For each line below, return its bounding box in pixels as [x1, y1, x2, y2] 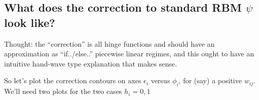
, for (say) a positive [179, 75, 242, 86]
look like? [4, 14, 55, 30]
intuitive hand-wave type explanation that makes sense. [4, 58, 177, 69]
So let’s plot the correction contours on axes [4, 75, 141, 86]
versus [151, 75, 170, 86]
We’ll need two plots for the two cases [4, 86, 122, 96]
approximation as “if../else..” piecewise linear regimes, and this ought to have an [4, 48, 254, 59]
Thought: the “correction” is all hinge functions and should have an [4, 38, 215, 49]
